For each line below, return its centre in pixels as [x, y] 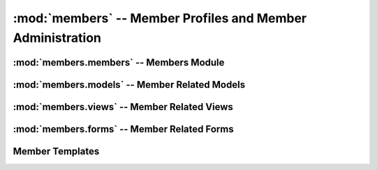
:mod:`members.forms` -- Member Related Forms [123, 129]
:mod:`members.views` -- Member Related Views [123, 107]
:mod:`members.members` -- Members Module [119, 62]
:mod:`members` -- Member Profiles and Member [160, 18]
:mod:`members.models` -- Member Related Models [129, 85]
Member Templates [56, 151]
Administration [57, 38]
